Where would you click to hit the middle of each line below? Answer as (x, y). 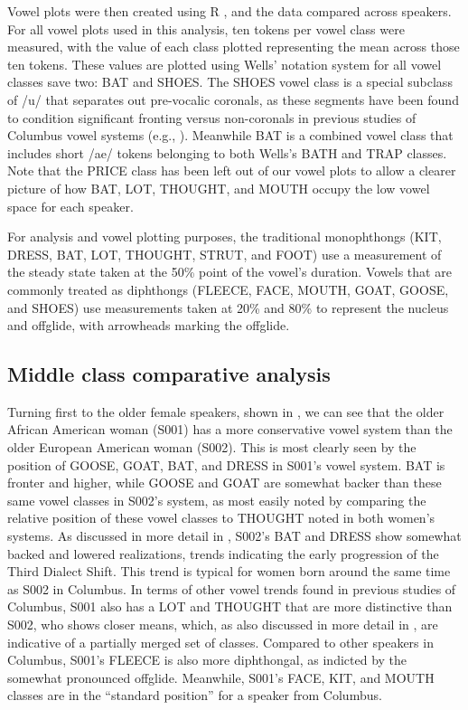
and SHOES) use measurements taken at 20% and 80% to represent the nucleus (228, 307)
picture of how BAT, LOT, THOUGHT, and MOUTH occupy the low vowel (219, 188)
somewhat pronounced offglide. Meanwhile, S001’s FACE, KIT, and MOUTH (221, 677)
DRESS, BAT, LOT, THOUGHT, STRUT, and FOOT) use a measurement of (225, 254)
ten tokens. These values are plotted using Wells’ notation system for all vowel (225, 64)
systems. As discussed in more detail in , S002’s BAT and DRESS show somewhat (234, 536)
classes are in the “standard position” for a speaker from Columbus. (195, 695)
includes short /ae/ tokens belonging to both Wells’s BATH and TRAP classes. (227, 152)
